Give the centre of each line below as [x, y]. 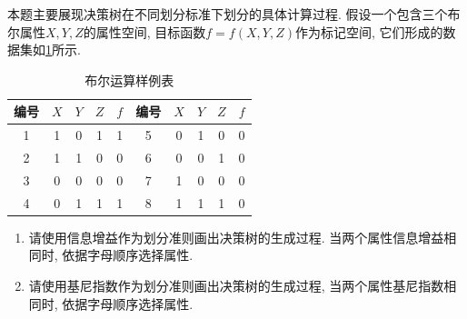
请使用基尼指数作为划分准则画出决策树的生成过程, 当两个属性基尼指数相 [243, 286]
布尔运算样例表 [129, 80]
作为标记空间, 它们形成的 [369, 31]
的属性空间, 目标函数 [144, 31]
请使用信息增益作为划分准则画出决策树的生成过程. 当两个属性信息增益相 [243, 237]
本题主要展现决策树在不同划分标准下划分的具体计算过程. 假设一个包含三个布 [234, 14]
